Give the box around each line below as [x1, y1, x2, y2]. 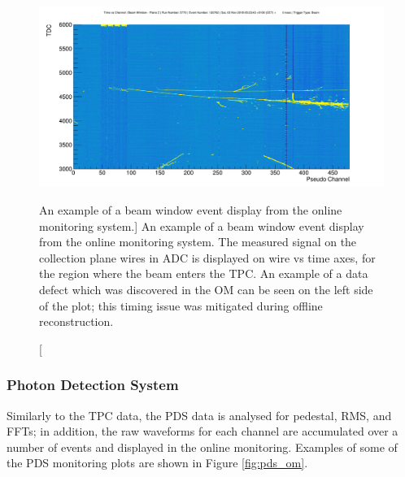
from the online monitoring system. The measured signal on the [39, 233, 357, 250]
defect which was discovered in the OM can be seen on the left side [39, 280, 373, 297]
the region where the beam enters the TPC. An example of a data [39, 265, 368, 282]
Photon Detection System [7, 375, 179, 395]
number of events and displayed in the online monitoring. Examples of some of [7, 438, 398, 455]
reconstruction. [39, 313, 114, 330]
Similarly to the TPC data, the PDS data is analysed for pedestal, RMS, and [7, 406, 392, 423]
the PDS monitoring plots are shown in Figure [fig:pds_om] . [7, 454, 308, 471]
